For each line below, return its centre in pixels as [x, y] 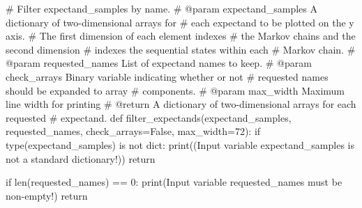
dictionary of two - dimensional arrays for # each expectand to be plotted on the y [180, 22]
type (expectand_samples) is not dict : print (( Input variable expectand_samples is [180, 144]
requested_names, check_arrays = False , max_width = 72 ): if [133, 131]
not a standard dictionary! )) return [81, 158]
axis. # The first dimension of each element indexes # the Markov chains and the [181, 36]
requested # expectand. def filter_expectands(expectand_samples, [149, 117]
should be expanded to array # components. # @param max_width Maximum [175, 90]
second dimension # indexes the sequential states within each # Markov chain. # [181, 49]
